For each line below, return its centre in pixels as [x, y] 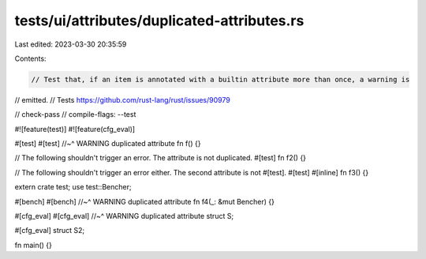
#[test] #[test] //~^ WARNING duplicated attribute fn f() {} [108, 144]
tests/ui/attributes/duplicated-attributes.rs [159, 21]
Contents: [30, 58]
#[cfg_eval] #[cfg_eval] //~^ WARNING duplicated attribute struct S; [124, 216]
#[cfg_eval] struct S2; [50, 231]
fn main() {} [34, 245]
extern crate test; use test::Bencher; [73, 187]
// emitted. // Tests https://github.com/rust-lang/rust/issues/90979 [122, 99]
